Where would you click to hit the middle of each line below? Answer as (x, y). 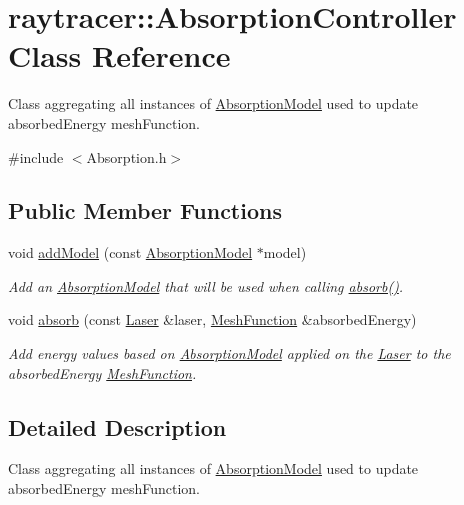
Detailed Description (117, 426)
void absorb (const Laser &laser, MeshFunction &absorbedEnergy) (212, 319)
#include (36, 156)
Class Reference (119, 55)
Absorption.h (126, 156)
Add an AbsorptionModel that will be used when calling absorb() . (206, 285)
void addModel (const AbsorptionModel (130, 252)
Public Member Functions (145, 210)
